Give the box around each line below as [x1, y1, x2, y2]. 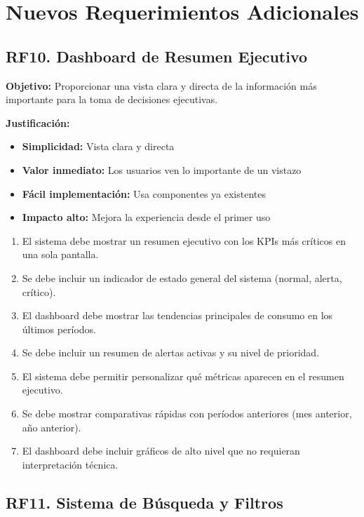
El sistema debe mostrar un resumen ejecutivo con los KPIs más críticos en [22, 233, 346, 248]
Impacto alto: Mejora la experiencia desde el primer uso [22, 210, 271, 224]
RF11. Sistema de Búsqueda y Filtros [6, 491, 283, 513]
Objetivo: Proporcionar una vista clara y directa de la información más [6, 78, 317, 93]
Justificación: [6, 115, 70, 130]
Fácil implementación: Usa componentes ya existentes [22, 186, 266, 201]
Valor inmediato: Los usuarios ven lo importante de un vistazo [22, 162, 302, 177]
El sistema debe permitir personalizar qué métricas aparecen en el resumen [22, 368, 344, 383]
